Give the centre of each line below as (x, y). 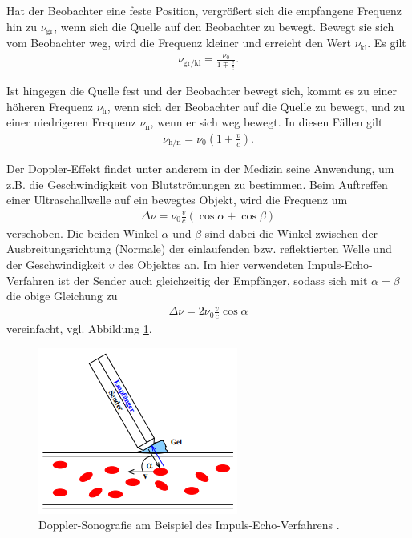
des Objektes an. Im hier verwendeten (211, 265)
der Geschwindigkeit (56, 265)
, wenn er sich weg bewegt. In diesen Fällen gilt (267, 122)
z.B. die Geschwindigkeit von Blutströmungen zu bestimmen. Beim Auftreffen (197, 184)
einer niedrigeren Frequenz (71, 122)
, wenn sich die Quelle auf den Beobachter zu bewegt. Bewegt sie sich (224, 26)
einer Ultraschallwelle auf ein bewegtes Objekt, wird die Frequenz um (177, 200)
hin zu (22, 26)
